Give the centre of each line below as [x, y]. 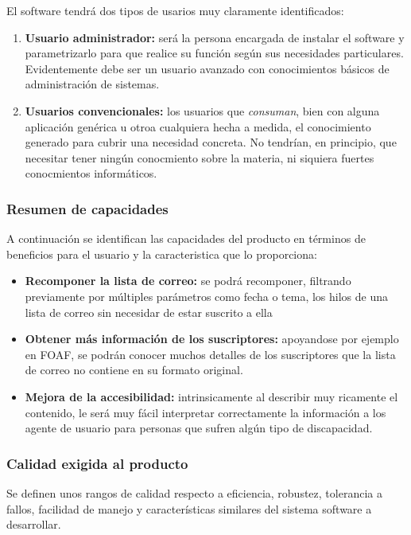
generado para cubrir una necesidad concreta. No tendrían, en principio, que [211, 142]
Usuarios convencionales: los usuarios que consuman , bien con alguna [202, 110]
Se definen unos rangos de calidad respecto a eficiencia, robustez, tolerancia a [194, 492]
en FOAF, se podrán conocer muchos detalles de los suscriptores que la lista [210, 354]
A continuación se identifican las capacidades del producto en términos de [186, 238]
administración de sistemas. [92, 84]
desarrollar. [34, 524]
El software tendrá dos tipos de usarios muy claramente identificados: [175, 10]
